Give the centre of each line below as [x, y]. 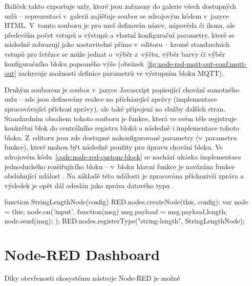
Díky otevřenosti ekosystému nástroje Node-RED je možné [92, 278]
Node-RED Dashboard [82, 254]
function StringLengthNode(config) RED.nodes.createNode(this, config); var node [126, 202]
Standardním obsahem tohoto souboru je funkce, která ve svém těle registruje [121, 118]
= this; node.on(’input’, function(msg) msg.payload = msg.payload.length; [116, 211]
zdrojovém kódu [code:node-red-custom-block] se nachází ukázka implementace [123, 156]
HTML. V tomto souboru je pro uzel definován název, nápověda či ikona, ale [120, 25]
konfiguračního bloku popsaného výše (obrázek [74, 63]
